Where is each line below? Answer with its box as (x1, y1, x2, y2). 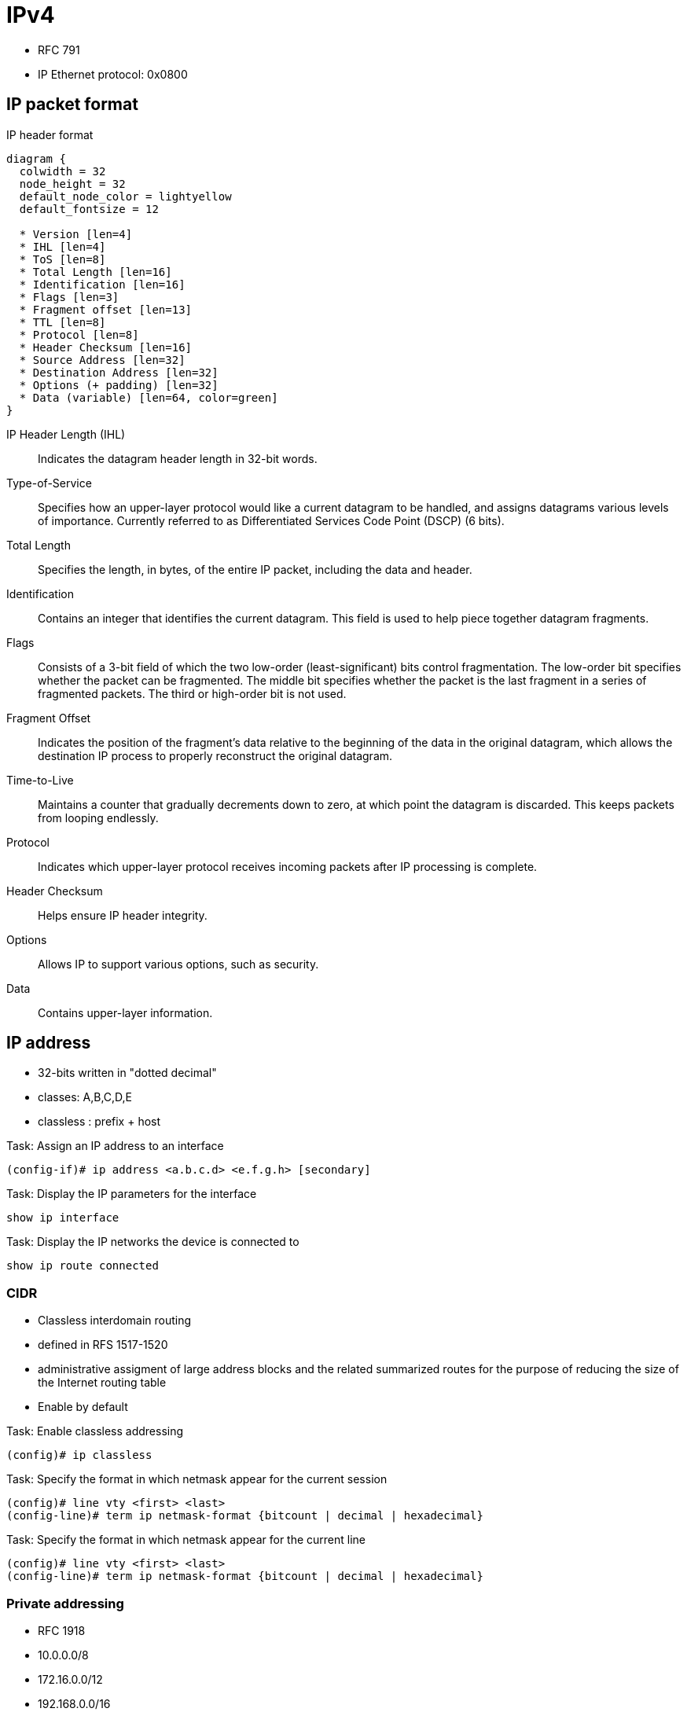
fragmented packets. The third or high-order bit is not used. (38, 686, 347, 700)
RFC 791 (38, 42, 80, 57)
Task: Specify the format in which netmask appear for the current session (6, 1472, 388, 1486)
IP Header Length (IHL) (6, 427, 126, 441)
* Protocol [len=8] (19, 328, 139, 341)
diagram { (6, 152, 66, 165)
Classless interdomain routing (38, 1313, 192, 1328)
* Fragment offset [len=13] (19, 303, 193, 316)
